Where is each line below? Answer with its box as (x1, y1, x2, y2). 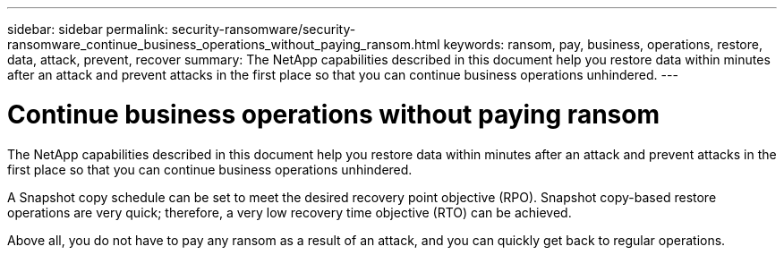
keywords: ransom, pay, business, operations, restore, (443, 37, 763, 52)
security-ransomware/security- (171, 21, 356, 37)
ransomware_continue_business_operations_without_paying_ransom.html (7, 37, 440, 52)
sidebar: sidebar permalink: (7, 21, 168, 37)
